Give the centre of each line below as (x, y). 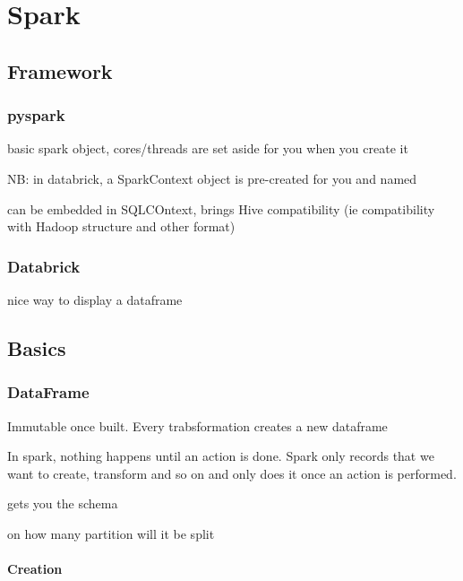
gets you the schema (63, 503)
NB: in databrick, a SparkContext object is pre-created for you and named (212, 178)
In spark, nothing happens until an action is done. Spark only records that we (221, 456)
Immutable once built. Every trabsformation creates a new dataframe (197, 425)
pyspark (36, 115)
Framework (60, 70)
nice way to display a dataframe (95, 299)
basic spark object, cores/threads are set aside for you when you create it (208, 148)
